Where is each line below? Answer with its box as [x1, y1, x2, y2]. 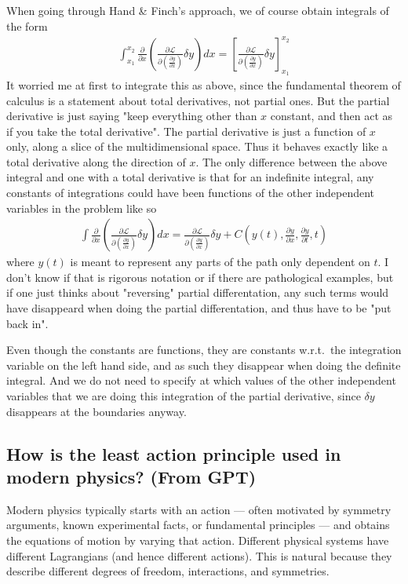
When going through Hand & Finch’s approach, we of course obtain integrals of [6, 2, 389, 18]
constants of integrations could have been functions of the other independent [6, 184, 375, 201]
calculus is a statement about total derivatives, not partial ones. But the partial [6, 92, 390, 108]
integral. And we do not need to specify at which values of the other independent [6, 372, 396, 389]
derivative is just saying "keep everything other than [6, 108, 257, 124]
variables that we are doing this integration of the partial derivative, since [6, 388, 361, 404]
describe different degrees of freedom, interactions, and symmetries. [6, 563, 330, 579]
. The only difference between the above [195, 153, 388, 170]
